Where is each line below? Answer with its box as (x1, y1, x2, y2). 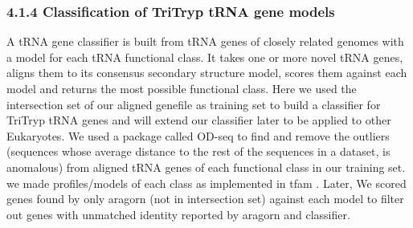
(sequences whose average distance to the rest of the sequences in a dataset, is (6, 143, 391, 160)
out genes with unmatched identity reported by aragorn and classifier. (6, 206, 350, 222)
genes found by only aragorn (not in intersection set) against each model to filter (6, 190, 404, 207)
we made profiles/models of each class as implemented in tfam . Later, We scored (6, 174, 407, 191)
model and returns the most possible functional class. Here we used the (6, 80, 357, 96)
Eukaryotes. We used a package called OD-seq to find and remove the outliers (6, 127, 390, 144)
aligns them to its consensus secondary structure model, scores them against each (6, 64, 407, 81)
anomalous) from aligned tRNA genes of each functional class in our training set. (6, 158, 406, 175)
